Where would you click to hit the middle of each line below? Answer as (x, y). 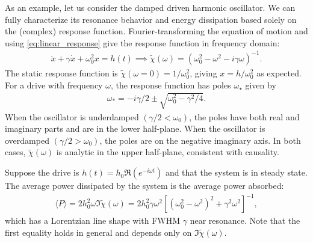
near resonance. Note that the (245, 220)
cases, (15, 152)
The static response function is (61, 72)
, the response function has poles (171, 85)
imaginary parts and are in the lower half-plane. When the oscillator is (135, 128)
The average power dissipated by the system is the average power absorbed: (144, 186)
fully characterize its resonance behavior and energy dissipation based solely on (151, 19)
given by (261, 85)
